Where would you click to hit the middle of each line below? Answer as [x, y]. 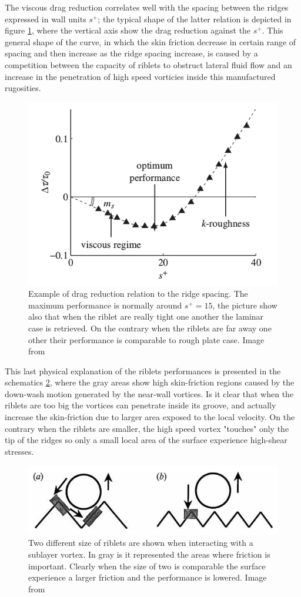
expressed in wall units [46, 19]
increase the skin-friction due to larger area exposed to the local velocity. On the [150, 417]
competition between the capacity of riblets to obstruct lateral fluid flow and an [148, 64]
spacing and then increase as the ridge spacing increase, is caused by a [131, 53]
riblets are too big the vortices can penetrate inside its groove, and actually [141, 405]
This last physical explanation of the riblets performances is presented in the [143, 370]
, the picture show [245, 305]
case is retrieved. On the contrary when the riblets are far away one [150, 328]
